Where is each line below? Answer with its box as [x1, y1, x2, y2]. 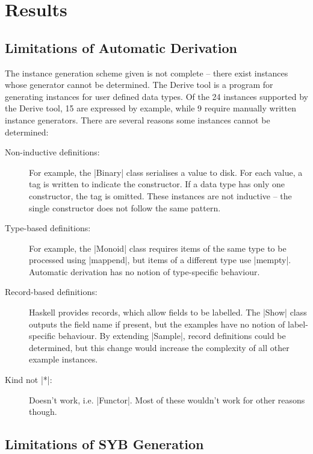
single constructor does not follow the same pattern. [29, 201, 221, 214]
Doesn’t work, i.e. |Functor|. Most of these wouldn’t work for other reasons [29, 393, 305, 406]
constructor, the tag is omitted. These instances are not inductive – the [29, 189, 292, 202]
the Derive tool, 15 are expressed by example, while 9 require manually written [5, 102, 296, 114]
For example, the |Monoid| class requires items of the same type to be [29, 241, 287, 254]
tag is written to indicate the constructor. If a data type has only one [29, 178, 285, 190]
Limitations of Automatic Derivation [5, 38, 237, 57]
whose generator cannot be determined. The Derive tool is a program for [5, 78, 273, 91]
